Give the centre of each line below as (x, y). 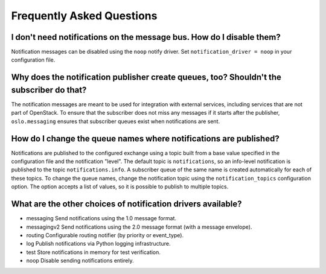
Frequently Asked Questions (84, 16)
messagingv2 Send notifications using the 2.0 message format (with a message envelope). (139, 227)
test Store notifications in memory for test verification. (94, 252)
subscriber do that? (49, 90)
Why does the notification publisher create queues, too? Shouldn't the (146, 78)
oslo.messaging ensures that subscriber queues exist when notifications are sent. (116, 121)
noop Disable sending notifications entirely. (80, 261)
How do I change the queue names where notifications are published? (145, 139)
